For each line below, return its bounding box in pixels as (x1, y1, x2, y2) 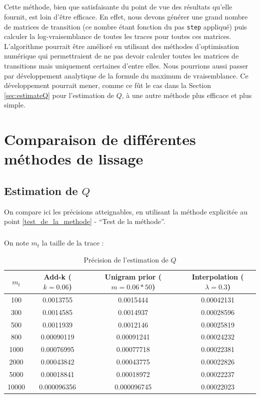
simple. (4, 99, 25, 110)
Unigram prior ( (104, 271, 161, 282)
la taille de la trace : (41, 237, 104, 248)
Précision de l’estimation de (83, 254, 168, 264)
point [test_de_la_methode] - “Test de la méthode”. (4, 216, 165, 226)
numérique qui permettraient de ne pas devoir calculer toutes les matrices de (4, 50, 239, 61)
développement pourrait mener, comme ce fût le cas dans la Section (4, 80, 211, 90)
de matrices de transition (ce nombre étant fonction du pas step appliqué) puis (4, 21, 247, 31)
